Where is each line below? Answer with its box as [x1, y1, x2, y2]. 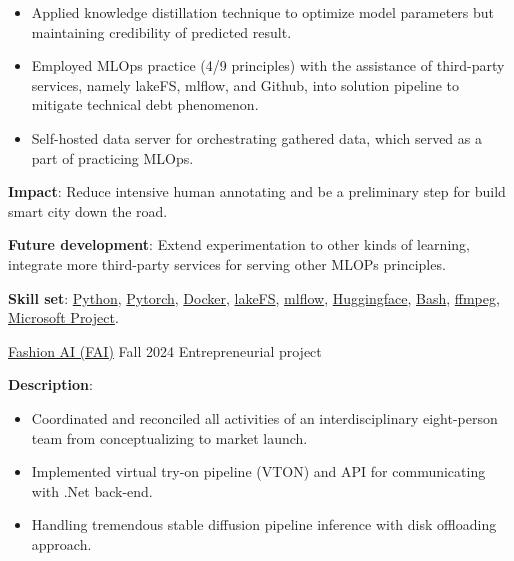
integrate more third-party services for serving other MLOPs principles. [8, 253, 446, 274]
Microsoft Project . [8, 307, 119, 328]
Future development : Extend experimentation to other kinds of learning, [8, 234, 470, 255]
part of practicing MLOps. [31, 147, 194, 168]
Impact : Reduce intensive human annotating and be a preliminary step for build [8, 181, 506, 202]
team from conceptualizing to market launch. [31, 427, 308, 448]
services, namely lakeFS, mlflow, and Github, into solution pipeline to [31, 74, 460, 95]
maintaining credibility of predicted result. [31, 21, 292, 42]
